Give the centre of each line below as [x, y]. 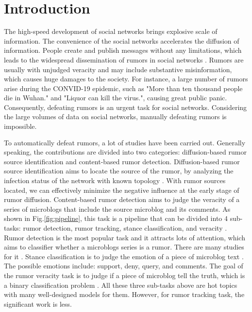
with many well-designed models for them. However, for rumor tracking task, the [124, 294]
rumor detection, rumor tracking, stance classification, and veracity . [125, 228]
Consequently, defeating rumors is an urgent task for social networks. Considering [126, 107]
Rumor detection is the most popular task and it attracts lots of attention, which [125, 237]
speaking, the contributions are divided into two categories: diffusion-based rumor [125, 152]
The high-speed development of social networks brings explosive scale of [111, 31]
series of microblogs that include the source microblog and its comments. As [117, 209]
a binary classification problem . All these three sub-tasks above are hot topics [121, 285]
